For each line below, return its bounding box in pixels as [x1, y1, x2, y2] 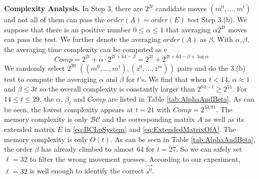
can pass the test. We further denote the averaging [4, 34, 161, 44]
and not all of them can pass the [4, 14, 105, 24]
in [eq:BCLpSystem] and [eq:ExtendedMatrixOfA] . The [65, 124, 236, 135]
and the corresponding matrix [102, 114, 195, 124]
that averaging [166, 24, 211, 34]
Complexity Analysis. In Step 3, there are [4, 3, 143, 13]
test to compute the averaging [4, 73, 97, 84]
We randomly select [4, 62, 65, 73]
